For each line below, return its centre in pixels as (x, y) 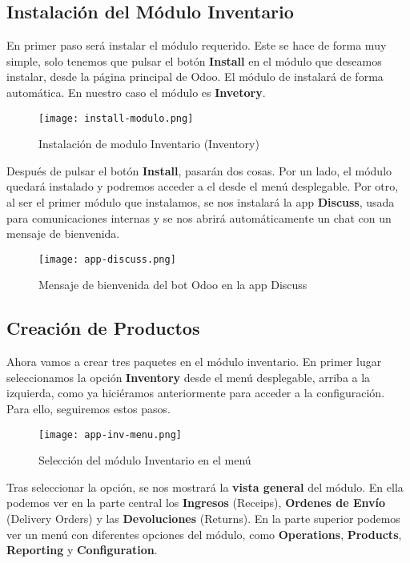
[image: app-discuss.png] (107, 259)
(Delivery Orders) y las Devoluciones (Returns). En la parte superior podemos (203, 519)
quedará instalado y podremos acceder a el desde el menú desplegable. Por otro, (203, 186)
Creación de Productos (103, 328)
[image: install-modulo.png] (116, 118)
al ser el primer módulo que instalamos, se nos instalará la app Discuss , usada (201, 202)
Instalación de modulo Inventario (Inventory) (149, 144)
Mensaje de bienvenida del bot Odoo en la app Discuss (173, 285)
